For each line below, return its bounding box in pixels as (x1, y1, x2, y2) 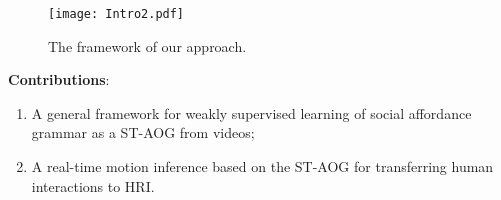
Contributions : (8, 69, 110, 90)
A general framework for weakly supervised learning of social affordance (31, 102, 472, 123)
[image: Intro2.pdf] (48, 7, 185, 21)
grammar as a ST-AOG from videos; (31, 122, 255, 143)
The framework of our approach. (48, 35, 247, 56)
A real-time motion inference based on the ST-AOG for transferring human (31, 156, 494, 177)
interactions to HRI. (31, 175, 155, 196)
